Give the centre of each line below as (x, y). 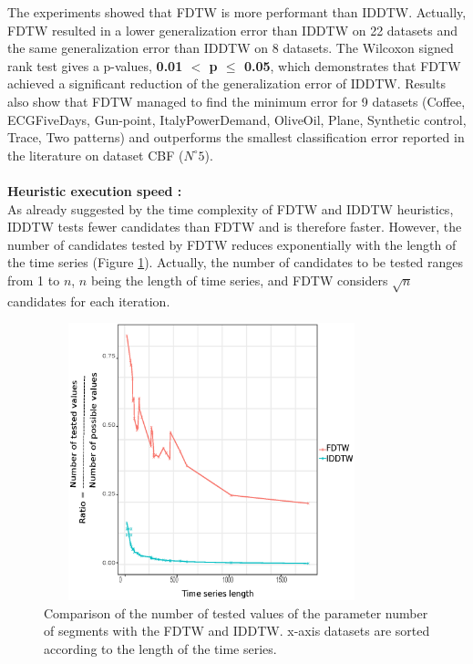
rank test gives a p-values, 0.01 (95, 65)
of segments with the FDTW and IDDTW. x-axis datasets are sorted (237, 631)
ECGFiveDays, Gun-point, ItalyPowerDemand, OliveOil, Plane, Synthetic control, (237, 119)
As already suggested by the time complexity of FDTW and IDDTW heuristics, (231, 208)
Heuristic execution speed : (95, 190)
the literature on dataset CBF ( (96, 155)
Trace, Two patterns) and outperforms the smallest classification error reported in (236, 137)
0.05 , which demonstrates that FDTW (352, 65)
